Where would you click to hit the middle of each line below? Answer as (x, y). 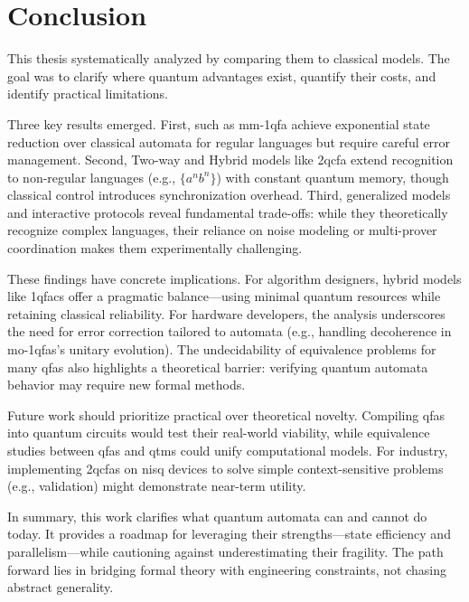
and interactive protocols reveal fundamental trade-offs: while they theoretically (228, 212)
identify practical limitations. (88, 94)
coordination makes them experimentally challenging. (155, 248)
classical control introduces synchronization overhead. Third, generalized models (229, 195)
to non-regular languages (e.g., (92, 177)
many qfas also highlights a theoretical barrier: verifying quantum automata (218, 367)
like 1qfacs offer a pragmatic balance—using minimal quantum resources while (224, 296)
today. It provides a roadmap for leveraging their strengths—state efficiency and (229, 534)
